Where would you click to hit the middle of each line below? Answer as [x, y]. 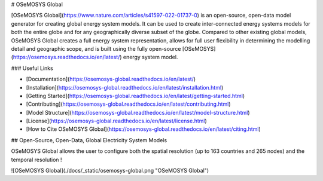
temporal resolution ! [36, 159]
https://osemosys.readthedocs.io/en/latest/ [66, 57]
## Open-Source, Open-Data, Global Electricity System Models [89, 140]
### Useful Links [32, 68]
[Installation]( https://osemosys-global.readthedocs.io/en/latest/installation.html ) [125, 87]
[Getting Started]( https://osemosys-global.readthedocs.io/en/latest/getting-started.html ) [135, 96]
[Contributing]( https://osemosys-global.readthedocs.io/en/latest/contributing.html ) [128, 104]
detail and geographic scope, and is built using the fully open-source [96, 48]
